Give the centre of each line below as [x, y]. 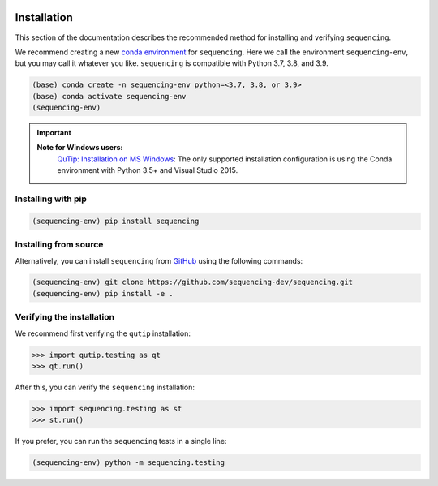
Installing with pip [51, 199]
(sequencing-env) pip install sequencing [116, 221]
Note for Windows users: [80, 148]
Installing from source [59, 245]
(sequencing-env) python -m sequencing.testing [128, 463]
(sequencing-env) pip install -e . [103, 293]
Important [54, 133]
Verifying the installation [65, 317]
